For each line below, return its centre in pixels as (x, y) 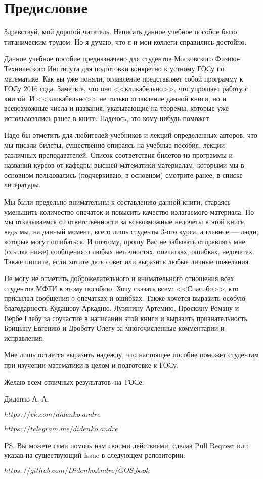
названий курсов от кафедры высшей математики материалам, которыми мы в (124, 165)
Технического (25, 68)
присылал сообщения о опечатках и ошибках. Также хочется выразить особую (125, 298)
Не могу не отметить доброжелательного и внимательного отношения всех (119, 278)
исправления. (24, 337)
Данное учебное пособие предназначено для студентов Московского (109, 58)
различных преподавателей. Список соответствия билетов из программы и (118, 155)
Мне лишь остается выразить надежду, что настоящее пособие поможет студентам (131, 355)
